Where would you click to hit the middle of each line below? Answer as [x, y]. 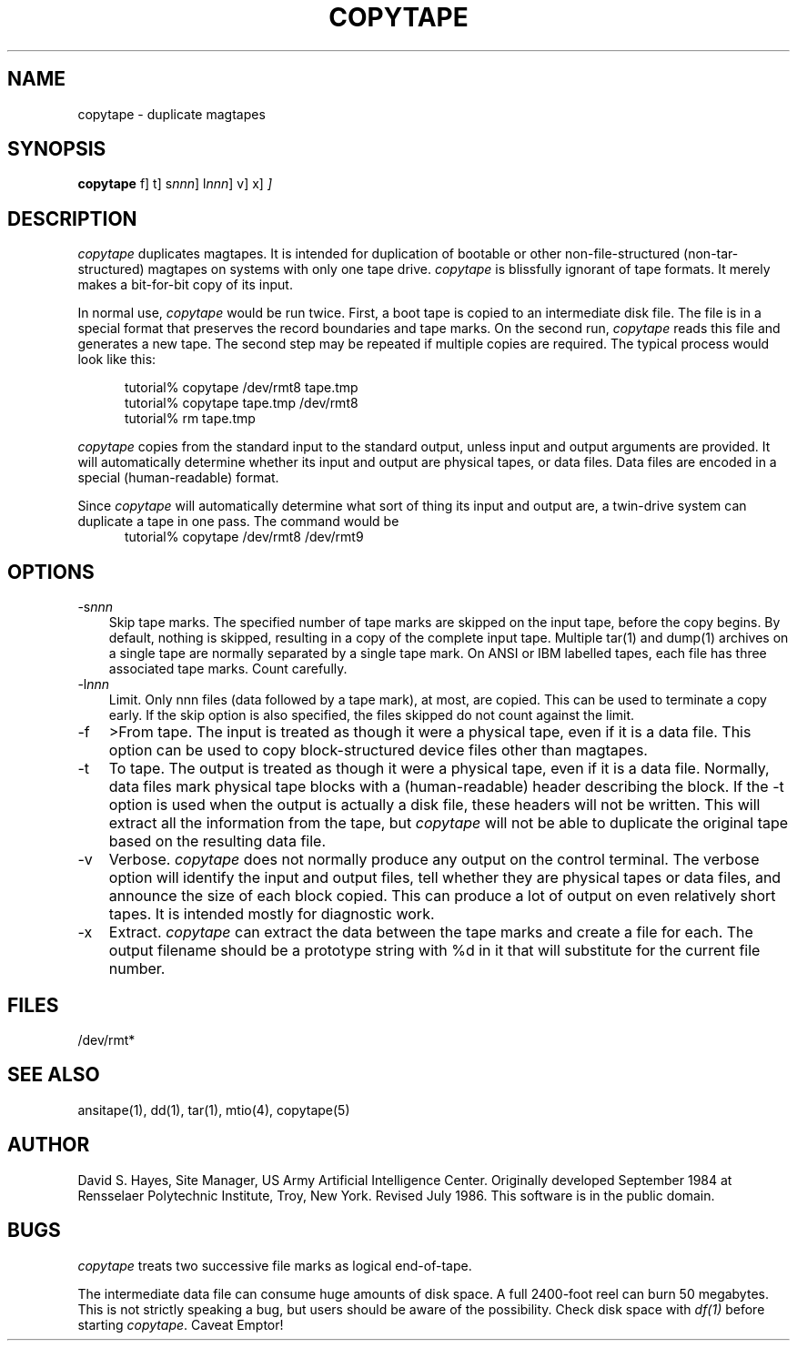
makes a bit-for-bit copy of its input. [185, 285]
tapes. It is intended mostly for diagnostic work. [272, 914]
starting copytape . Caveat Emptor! [181, 1324]
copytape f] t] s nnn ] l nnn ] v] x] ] [175, 184]
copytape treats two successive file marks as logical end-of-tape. [275, 1265]
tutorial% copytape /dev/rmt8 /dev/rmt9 [244, 537]
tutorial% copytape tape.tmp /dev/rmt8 [242, 403]
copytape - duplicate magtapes [172, 114]
